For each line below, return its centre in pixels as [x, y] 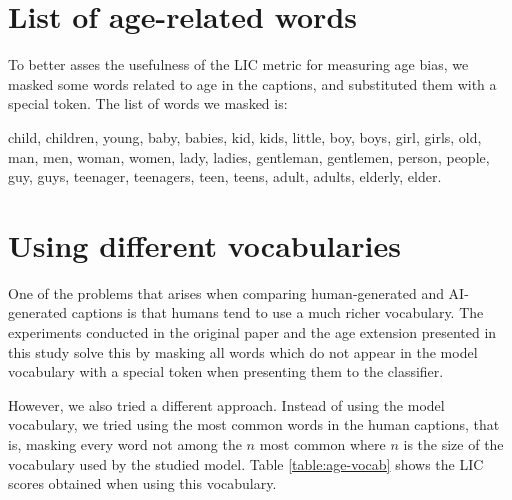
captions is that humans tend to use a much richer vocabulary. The [277, 312]
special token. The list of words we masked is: [148, 103]
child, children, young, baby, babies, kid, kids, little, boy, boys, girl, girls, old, [245, 136]
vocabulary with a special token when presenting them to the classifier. [226, 371]
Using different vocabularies [204, 244]
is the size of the [453, 443]
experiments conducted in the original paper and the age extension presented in [252, 332]
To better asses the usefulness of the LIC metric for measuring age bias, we [238, 64]
